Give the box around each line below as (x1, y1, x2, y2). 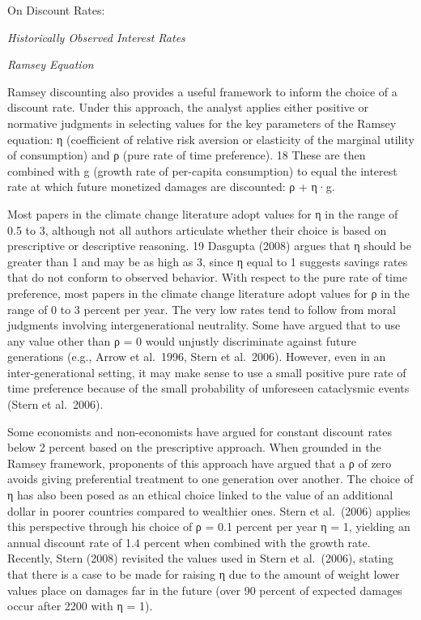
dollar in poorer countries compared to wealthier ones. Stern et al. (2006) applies (7, 502, 410, 519)
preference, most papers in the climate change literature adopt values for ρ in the (7, 284, 410, 301)
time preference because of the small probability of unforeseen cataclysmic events (7, 380, 410, 397)
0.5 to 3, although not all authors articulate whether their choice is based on (7, 221, 387, 238)
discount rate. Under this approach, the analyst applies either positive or (7, 99, 368, 116)
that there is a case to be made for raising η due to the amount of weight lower (7, 566, 400, 582)
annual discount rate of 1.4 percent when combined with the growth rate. (7, 533, 371, 550)
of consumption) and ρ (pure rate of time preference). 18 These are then (7, 147, 366, 163)
